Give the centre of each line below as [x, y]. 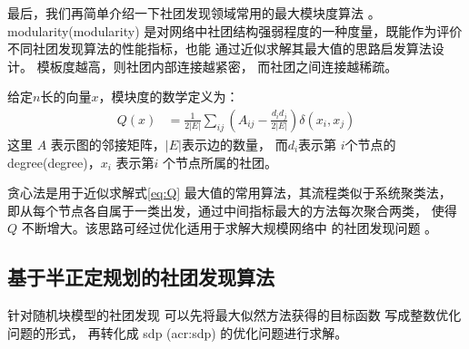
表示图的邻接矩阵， [108, 144]
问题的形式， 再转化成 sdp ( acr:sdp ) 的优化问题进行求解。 [178, 332]
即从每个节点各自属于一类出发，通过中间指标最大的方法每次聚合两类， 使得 [232, 210]
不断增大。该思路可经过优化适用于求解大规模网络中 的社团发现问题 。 [230, 228]
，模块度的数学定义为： [169, 97]
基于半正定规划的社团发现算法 [141, 277]
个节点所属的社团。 [220, 162]
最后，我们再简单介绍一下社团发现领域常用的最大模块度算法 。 [194, 13]
